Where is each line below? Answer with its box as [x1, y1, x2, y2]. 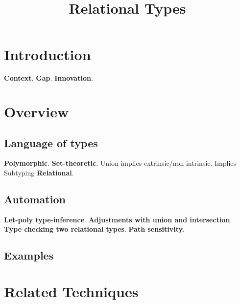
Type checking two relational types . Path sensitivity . [4, 224, 185, 234]
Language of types [4, 135, 98, 150]
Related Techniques [4, 282, 139, 302]
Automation [4, 192, 66, 207]
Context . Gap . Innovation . [4, 73, 93, 83]
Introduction [4, 44, 91, 65]
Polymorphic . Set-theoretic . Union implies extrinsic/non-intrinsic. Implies [4, 158, 237, 168]
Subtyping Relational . [4, 168, 74, 178]
